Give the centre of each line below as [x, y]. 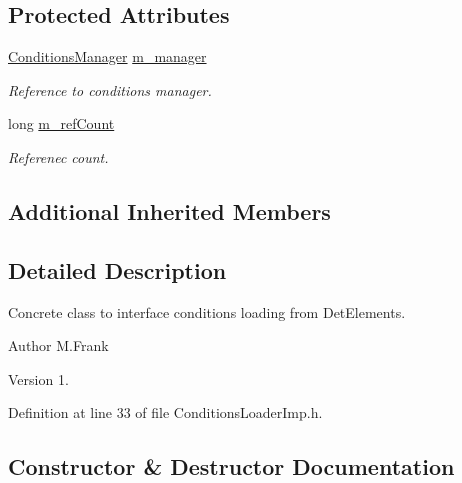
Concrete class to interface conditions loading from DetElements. [207, 311]
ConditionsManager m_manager [107, 56]
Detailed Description [117, 269]
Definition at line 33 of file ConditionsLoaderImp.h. [165, 412]
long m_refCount [61, 123]
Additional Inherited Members [169, 210]
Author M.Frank [58, 345]
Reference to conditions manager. [110, 89]
